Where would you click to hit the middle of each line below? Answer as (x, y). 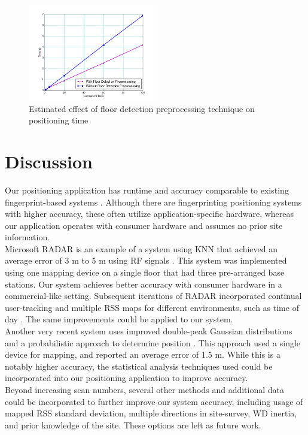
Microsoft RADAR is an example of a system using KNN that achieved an (141, 248)
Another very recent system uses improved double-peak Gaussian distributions (149, 331)
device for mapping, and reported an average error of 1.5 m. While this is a (143, 354)
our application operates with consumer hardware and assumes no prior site (144, 225)
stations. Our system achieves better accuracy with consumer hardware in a (144, 284)
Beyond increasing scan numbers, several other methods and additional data (145, 389)
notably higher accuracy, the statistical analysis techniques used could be (139, 366)
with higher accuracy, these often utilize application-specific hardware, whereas (150, 214)
